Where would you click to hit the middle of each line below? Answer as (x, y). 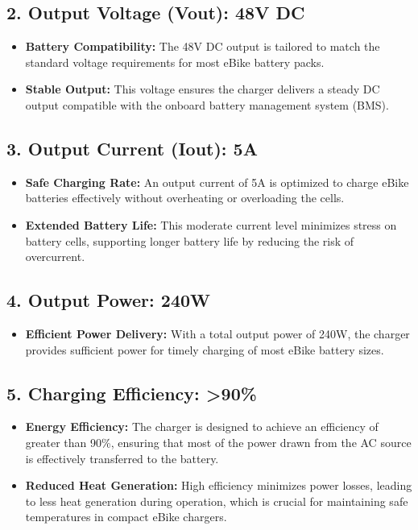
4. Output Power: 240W (109, 300)
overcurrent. (55, 257)
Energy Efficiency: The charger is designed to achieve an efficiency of (202, 426)
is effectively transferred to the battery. (122, 458)
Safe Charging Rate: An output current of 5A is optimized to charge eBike (217, 182)
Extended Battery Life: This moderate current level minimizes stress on (211, 224)
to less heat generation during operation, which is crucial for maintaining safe (217, 501)
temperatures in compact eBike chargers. (126, 517)
